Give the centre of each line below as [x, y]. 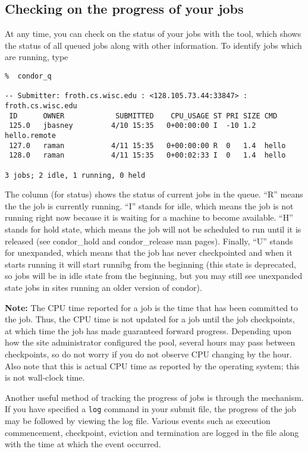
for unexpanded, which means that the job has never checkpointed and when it [149, 252]
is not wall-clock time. [45, 377]
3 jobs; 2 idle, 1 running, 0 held [75, 175]
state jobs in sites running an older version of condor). [103, 287]
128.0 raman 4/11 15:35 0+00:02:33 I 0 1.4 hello [147, 156]
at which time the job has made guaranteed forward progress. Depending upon [148, 330]
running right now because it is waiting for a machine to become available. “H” [149, 217]
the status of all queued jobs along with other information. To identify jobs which [153, 45]
